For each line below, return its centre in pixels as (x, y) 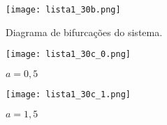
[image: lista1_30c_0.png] (68, 55)
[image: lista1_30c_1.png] (68, 94)
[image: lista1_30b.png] (63, 10)
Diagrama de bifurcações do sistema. (84, 32)
